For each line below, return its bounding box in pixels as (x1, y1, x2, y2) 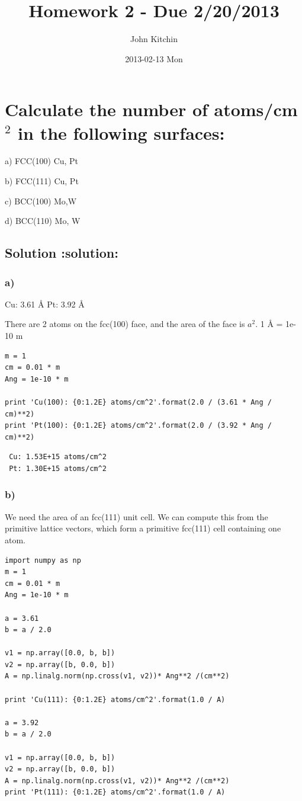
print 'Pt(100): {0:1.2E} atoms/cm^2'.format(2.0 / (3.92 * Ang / (5, 421, 272, 430)
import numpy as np (5, 556, 81, 565)
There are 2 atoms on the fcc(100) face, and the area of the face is (5, 318, 245, 330)
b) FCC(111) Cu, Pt (5, 175, 79, 187)
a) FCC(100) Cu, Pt (5, 155, 79, 167)
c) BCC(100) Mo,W (5, 194, 77, 207)
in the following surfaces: (18, 120, 225, 145)
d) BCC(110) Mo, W (5, 214, 81, 227)
